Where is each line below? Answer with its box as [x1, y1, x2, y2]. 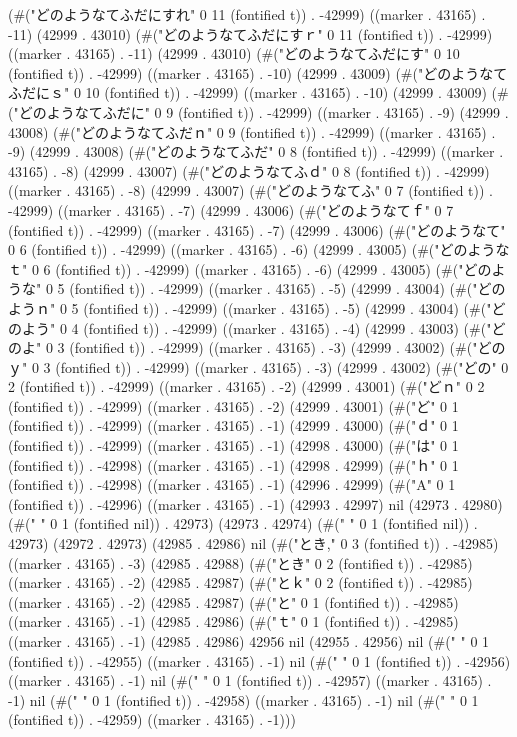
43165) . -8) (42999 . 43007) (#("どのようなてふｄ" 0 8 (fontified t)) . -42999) [8, 160, 490, 181]
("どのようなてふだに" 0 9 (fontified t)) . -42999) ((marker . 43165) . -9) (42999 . [8, 101, 509, 122]
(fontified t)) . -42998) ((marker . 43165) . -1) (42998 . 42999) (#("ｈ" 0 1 [8, 454, 459, 475]
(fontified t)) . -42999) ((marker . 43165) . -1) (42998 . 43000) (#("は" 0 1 [8, 435, 459, 456]
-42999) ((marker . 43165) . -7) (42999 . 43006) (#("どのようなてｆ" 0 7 [8, 199, 454, 220]
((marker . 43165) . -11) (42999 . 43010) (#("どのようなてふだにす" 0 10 [8, 43, 460, 64]
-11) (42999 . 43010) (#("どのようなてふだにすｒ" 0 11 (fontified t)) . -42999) [8, 23, 493, 44]
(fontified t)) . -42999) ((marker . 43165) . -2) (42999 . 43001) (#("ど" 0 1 [8, 395, 459, 416]
